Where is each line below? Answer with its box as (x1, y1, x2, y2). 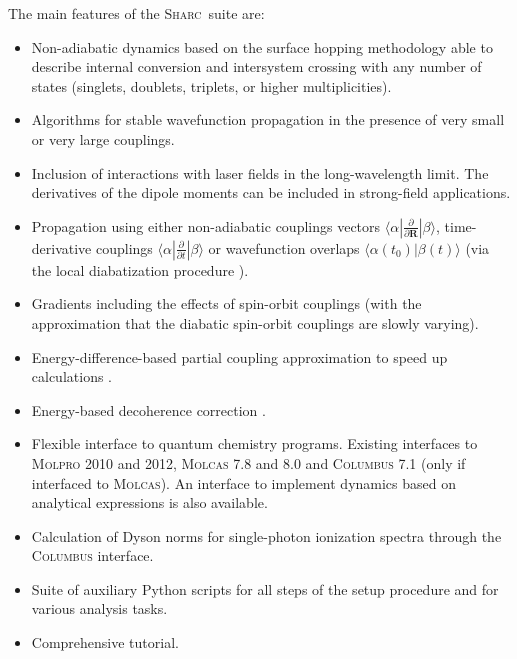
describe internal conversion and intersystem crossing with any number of (31, 56, 482, 77)
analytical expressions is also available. (31, 492, 268, 513)
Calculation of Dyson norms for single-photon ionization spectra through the (31, 525, 502, 546)
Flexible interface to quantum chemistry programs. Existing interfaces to (31, 433, 478, 454)
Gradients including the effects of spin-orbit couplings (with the (31, 293, 422, 314)
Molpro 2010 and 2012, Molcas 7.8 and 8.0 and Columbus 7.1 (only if (31, 452, 466, 473)
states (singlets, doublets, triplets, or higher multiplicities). (31, 75, 392, 96)
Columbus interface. (31, 545, 154, 566)
